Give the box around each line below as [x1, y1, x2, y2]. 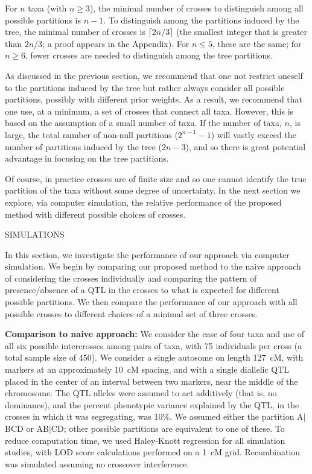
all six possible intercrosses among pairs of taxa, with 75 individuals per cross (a [5, 339, 302, 352]
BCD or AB [5, 422, 49, 434]
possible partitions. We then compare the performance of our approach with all [5, 295, 298, 308]
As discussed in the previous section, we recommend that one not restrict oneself [5, 69, 303, 81]
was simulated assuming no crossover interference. [5, 457, 189, 470]
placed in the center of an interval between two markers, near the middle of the [5, 374, 298, 387]
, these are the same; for [212, 37, 302, 49]
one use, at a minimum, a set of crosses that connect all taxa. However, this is [5, 104, 294, 117]
